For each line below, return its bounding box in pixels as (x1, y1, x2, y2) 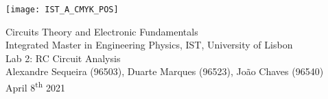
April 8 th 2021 (5, 79, 65, 94)
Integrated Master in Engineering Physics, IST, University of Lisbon (5, 38, 293, 52)
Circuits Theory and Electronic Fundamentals (5, 24, 198, 38)
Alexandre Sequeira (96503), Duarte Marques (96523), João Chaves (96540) (5, 64, 324, 79)
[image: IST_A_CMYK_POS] (5, 5, 119, 14)
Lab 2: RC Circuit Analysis (5, 51, 121, 65)
